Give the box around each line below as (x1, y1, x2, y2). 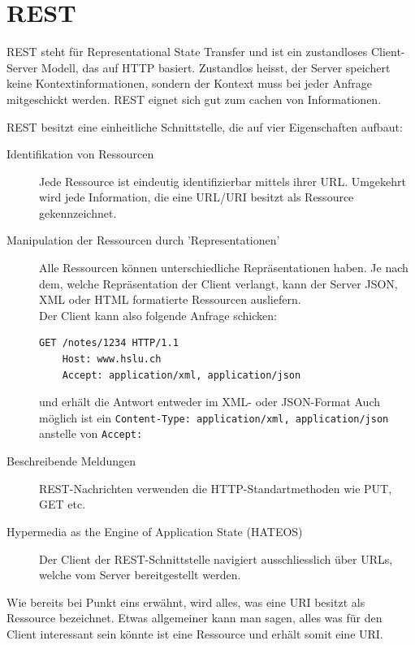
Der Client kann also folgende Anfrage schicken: (39, 306, 277, 323)
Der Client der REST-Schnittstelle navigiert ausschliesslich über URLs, (39, 550, 393, 567)
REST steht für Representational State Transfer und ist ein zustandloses (6, 43, 368, 60)
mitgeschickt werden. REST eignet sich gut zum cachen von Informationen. (6, 90, 382, 107)
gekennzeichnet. (39, 204, 117, 221)
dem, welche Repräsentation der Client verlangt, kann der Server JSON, (39, 275, 398, 292)
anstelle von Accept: (39, 425, 143, 442)
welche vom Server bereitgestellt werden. (39, 566, 241, 583)
